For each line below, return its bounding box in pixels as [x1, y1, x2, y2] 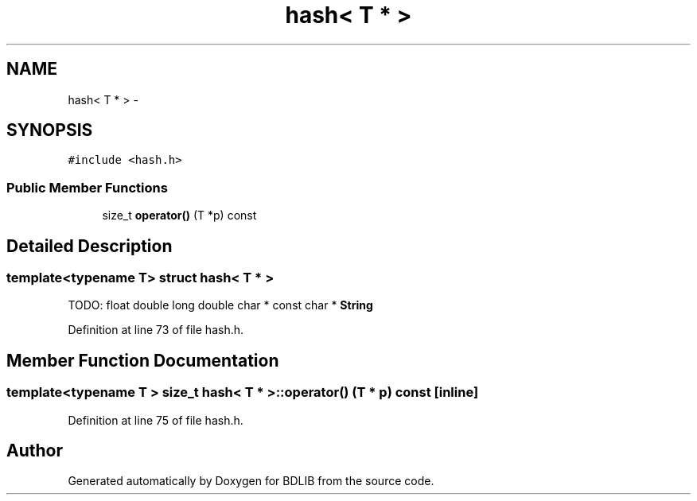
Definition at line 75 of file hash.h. [68, 413, 243, 427]
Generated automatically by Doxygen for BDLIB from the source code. [68, 474, 434, 488]
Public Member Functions [6, 179, 168, 196]
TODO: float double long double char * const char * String [68, 298, 373, 313]
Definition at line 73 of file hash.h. [68, 323, 243, 337]
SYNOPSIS [6, 120, 93, 141]
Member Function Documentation [6, 350, 279, 371]
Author [6, 441, 63, 461]
